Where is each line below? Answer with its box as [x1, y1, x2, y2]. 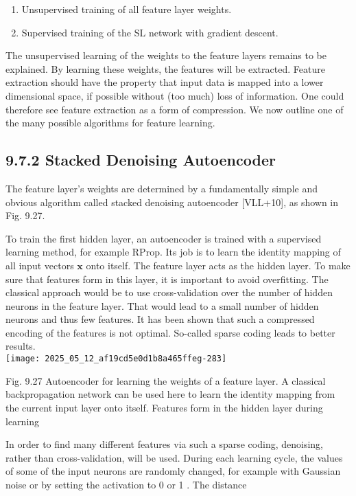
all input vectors [5, 258, 74, 272]
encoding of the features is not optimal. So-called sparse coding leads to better [5, 325, 335, 339]
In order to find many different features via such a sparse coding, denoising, [5, 437, 323, 451]
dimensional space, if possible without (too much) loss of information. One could [5, 88, 344, 102]
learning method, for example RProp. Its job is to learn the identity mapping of [5, 245, 341, 259]
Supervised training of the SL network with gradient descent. [21, 25, 278, 39]
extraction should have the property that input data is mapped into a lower [5, 75, 324, 89]
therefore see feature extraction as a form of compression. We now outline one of [5, 102, 344, 116]
